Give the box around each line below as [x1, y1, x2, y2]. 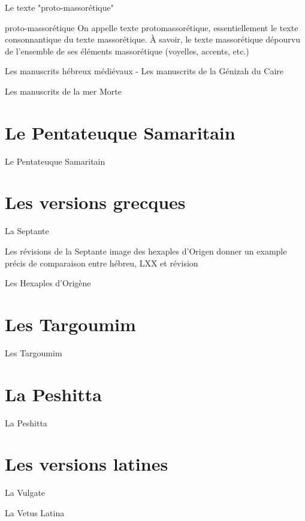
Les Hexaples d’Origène [5, 277, 91, 289]
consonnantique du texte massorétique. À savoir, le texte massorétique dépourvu [5, 33, 300, 46]
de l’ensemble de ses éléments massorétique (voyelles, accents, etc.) [5, 44, 249, 57]
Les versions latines [5, 452, 168, 476]
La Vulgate [5, 486, 46, 499]
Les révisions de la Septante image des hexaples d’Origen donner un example [5, 245, 287, 257]
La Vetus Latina [5, 506, 65, 519]
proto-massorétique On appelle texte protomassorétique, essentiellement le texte [5, 21, 298, 34]
